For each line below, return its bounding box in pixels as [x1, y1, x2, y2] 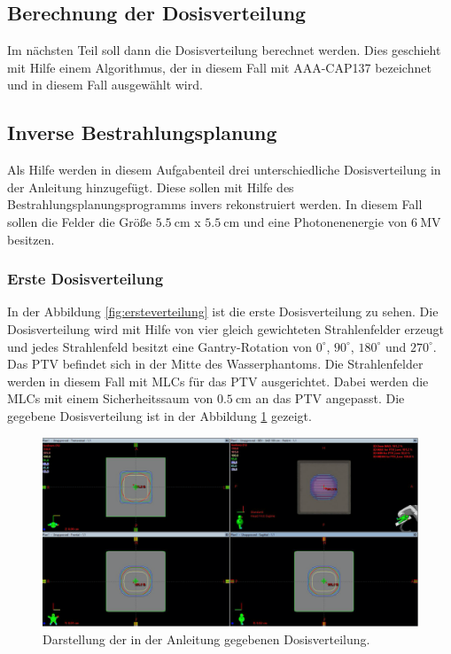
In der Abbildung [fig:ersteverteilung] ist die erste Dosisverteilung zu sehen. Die [7, 302, 439, 321]
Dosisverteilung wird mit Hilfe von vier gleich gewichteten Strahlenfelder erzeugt [7, 319, 444, 338]
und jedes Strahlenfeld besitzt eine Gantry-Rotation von [7, 337, 312, 355]
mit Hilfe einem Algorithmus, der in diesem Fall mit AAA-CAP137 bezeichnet [7, 58, 432, 76]
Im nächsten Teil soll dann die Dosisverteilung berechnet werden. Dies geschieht [7, 41, 441, 59]
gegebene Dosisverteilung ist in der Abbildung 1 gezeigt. [7, 406, 312, 424]
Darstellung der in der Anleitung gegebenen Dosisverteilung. [43, 629, 370, 648]
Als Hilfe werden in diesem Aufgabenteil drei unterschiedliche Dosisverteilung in [7, 160, 441, 179]
